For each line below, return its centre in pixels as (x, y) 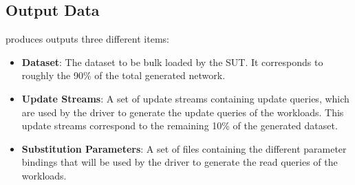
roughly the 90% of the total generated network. (123, 75)
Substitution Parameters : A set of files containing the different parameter (184, 148)
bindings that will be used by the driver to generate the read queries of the (180, 162)
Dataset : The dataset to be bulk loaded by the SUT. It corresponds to (172, 62)
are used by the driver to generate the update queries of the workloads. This (183, 112)
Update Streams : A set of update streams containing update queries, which (185, 98)
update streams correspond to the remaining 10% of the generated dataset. (180, 126)
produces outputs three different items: (87, 39)
